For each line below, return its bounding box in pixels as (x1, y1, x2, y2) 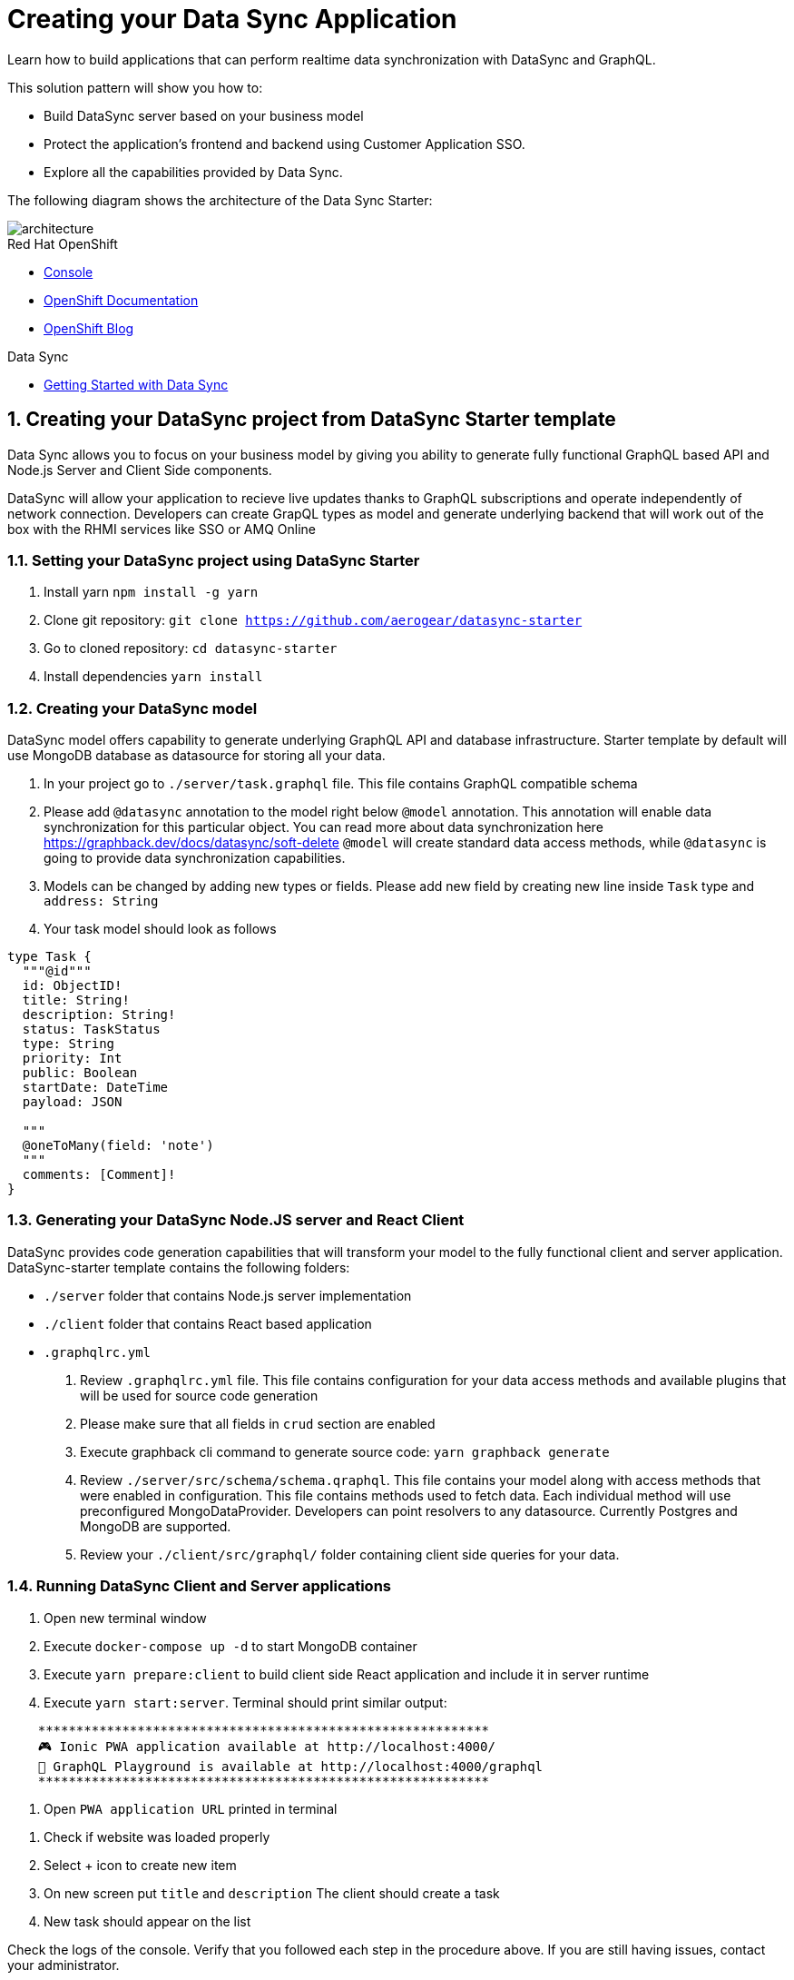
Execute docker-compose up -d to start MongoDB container (44, 1638, 417, 1654)
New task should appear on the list (44, 1913, 251, 1929)
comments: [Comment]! (22, 1167, 176, 1183)
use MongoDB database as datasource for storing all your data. (7, 747, 386, 764)
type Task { (7, 949, 92, 965)
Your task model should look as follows (44, 921, 277, 937)
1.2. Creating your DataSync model (7, 698, 258, 718)
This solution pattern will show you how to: (7, 79, 263, 95)
